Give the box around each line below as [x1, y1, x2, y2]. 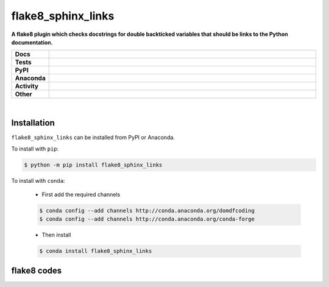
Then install [41, 232, 71, 239]
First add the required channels [41, 191, 121, 198]
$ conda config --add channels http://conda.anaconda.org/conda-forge [39, 216, 255, 222]
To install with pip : [11, 145, 59, 152]
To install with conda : [11, 177, 65, 184]
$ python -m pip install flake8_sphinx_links [24, 161, 163, 168]
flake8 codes [11, 265, 62, 275]
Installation [11, 118, 55, 128]
